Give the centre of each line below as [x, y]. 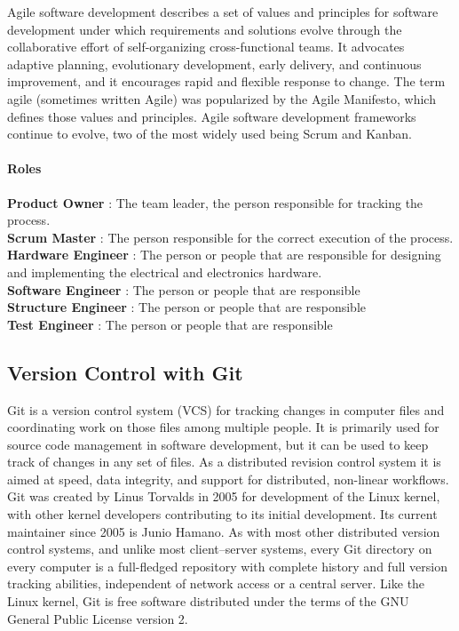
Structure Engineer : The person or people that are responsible [187, 307]
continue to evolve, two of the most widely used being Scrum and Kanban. [210, 134]
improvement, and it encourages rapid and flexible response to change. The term [226, 81]
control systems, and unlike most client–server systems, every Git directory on [220, 549]
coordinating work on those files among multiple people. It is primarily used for [223, 427]
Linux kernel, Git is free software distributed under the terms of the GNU [208, 601]
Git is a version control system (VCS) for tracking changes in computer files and [226, 409]
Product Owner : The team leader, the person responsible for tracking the [215, 202]
